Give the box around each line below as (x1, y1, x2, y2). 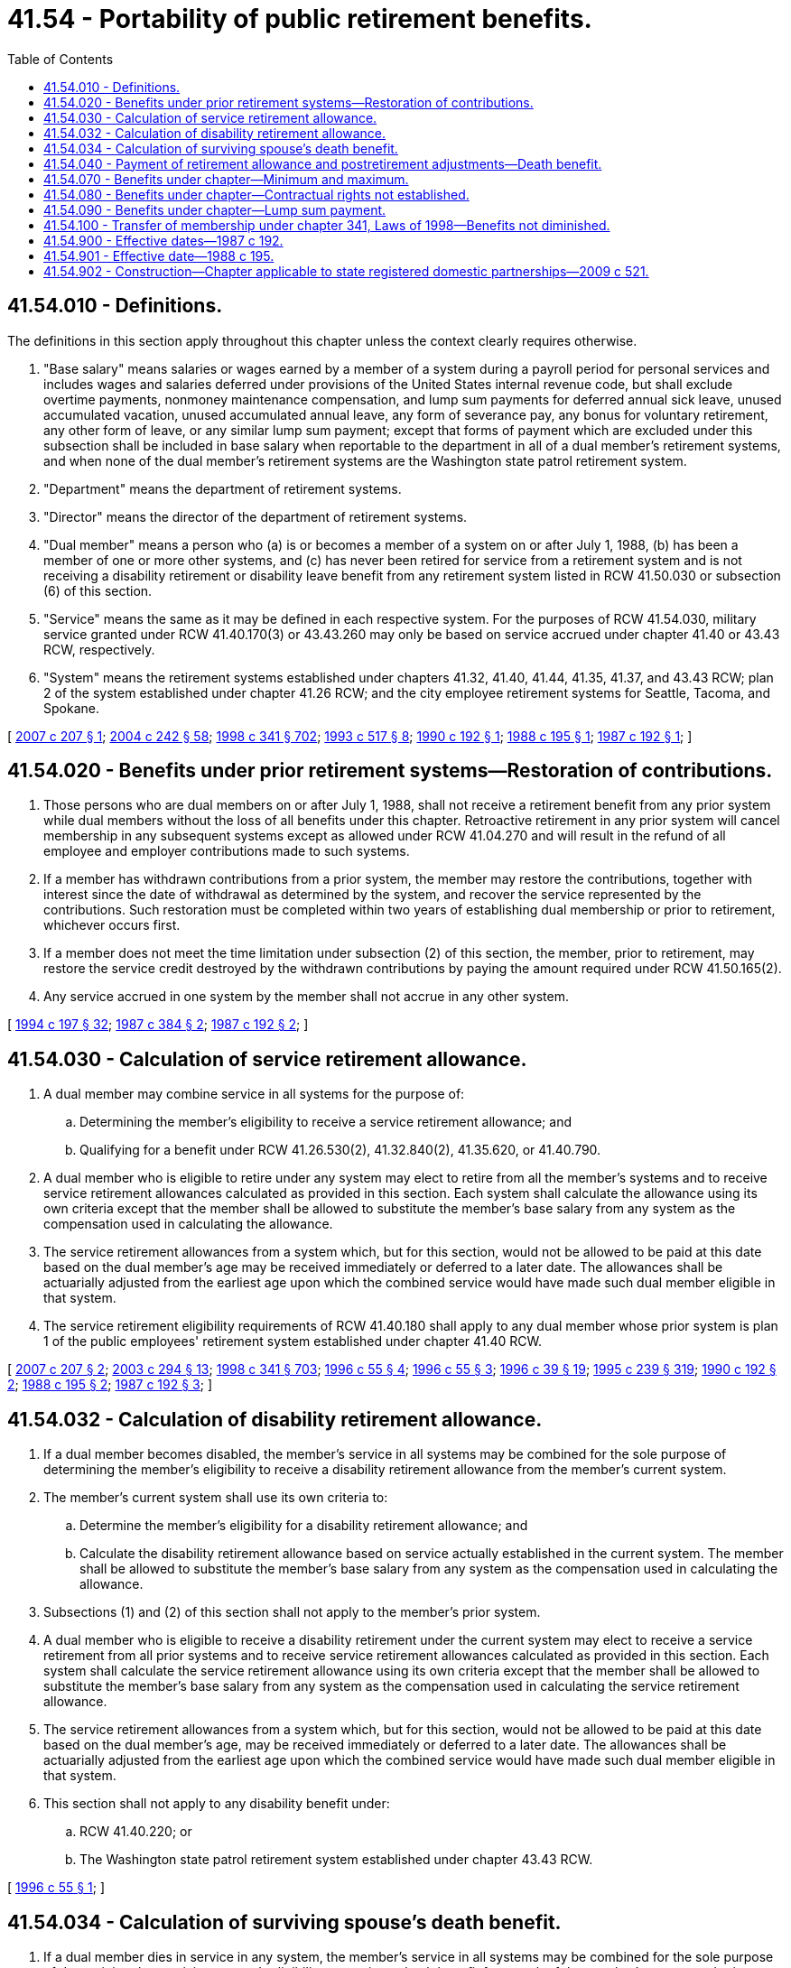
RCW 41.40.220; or (79, 1824, 192, 1840)
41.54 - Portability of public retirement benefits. (7, 4, 592, 34)
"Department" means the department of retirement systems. (43, 480, 402, 497)
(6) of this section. (43, 582, 153, 599)
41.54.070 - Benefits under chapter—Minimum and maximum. (43, 171, 409, 187)
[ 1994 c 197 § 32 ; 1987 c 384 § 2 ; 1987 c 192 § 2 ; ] (7, 1016, 309, 1033)
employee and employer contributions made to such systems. (43, 843, 410, 859)
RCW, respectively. (43, 641, 155, 657)
